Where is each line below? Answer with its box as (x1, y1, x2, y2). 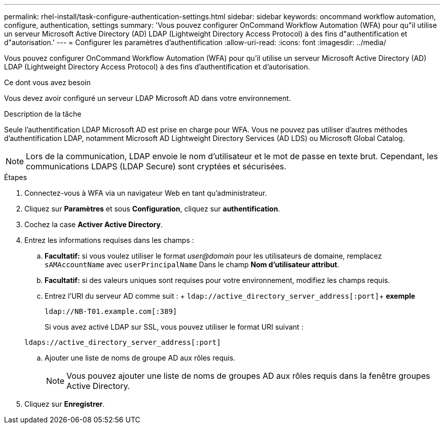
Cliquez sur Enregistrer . (24, 400, 105, 408)
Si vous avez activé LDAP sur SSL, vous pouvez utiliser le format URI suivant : (45, 323, 304, 331)
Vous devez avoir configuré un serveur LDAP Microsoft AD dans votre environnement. (4, 94, 291, 102)
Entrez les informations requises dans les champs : (24, 236, 194, 244)
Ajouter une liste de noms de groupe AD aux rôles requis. (45, 353, 236, 362)
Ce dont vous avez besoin (4, 78, 91, 87)
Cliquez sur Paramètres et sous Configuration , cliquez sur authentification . (24, 204, 280, 213)
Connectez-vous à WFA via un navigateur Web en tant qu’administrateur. (24, 189, 267, 197)
